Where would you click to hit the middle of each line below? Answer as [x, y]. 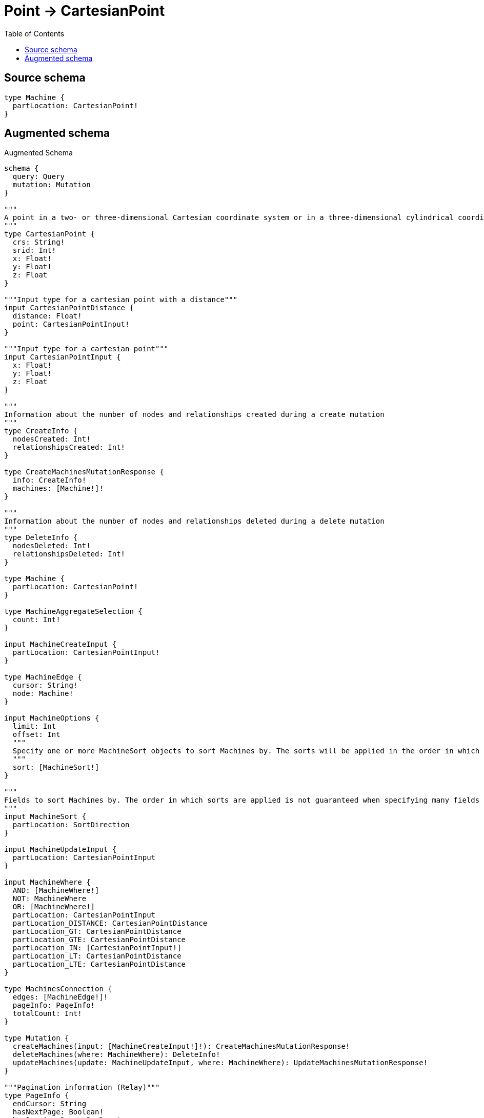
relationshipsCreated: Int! [69, 447]
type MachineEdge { [43, 677]
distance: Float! [47, 316]
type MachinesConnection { [58, 989]
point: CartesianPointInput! [71, 324]
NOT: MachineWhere [49, 899]
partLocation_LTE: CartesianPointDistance [99, 964]
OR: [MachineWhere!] [54, 907]
